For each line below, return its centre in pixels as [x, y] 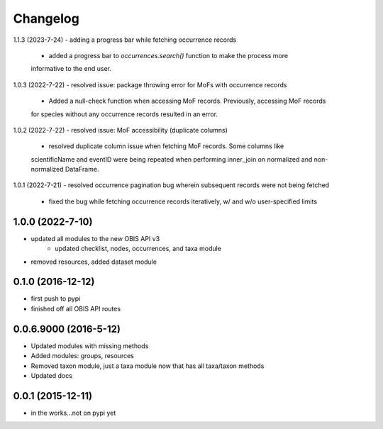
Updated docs [51, 375]
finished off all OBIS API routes [76, 308]
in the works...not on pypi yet [73, 413]
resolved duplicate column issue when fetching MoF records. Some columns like [166, 146]
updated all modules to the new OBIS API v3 [95, 238]
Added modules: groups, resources [82, 356]
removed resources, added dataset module [94, 262]
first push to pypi [56, 299]
